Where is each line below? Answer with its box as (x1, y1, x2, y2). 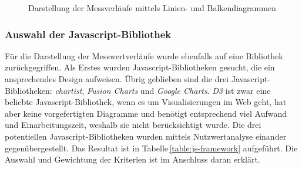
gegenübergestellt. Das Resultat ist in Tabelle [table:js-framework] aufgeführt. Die (5, 141, 298, 154)
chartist (55, 84, 82, 96)
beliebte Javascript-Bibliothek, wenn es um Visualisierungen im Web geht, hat (5, 96, 287, 108)
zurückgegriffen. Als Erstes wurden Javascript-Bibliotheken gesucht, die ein (5, 61, 275, 73)
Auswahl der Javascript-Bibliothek (5, 26, 172, 41)
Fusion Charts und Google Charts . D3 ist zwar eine (86, 84, 271, 96)
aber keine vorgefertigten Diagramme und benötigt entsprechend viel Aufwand (5, 107, 287, 119)
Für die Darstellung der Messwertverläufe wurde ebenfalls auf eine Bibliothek (5, 49, 283, 62)
